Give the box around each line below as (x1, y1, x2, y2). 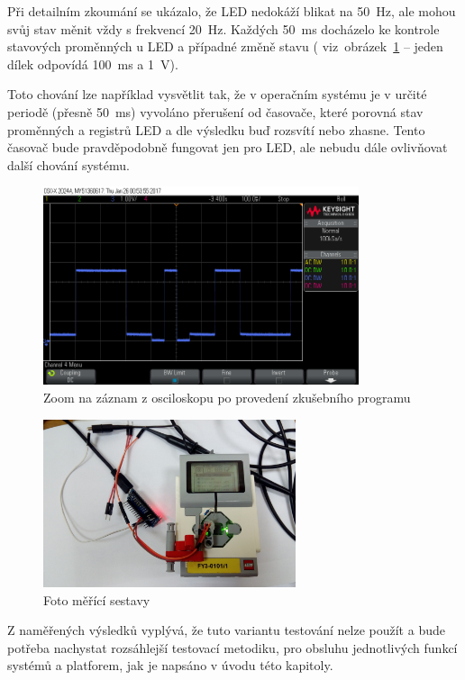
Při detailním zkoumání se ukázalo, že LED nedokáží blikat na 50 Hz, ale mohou (7, 2, 456, 20)
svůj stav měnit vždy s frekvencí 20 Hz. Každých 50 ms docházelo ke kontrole (7, 19, 440, 38)
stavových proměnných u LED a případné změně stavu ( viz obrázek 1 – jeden (7, 37, 443, 56)
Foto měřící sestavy (43, 590, 150, 609)
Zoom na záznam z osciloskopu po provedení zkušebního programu (43, 388, 411, 406)
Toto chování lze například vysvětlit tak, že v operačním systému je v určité (7, 85, 427, 104)
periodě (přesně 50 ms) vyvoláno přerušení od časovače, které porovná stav (7, 102, 424, 121)
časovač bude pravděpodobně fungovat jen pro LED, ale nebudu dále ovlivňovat (7, 138, 448, 157)
